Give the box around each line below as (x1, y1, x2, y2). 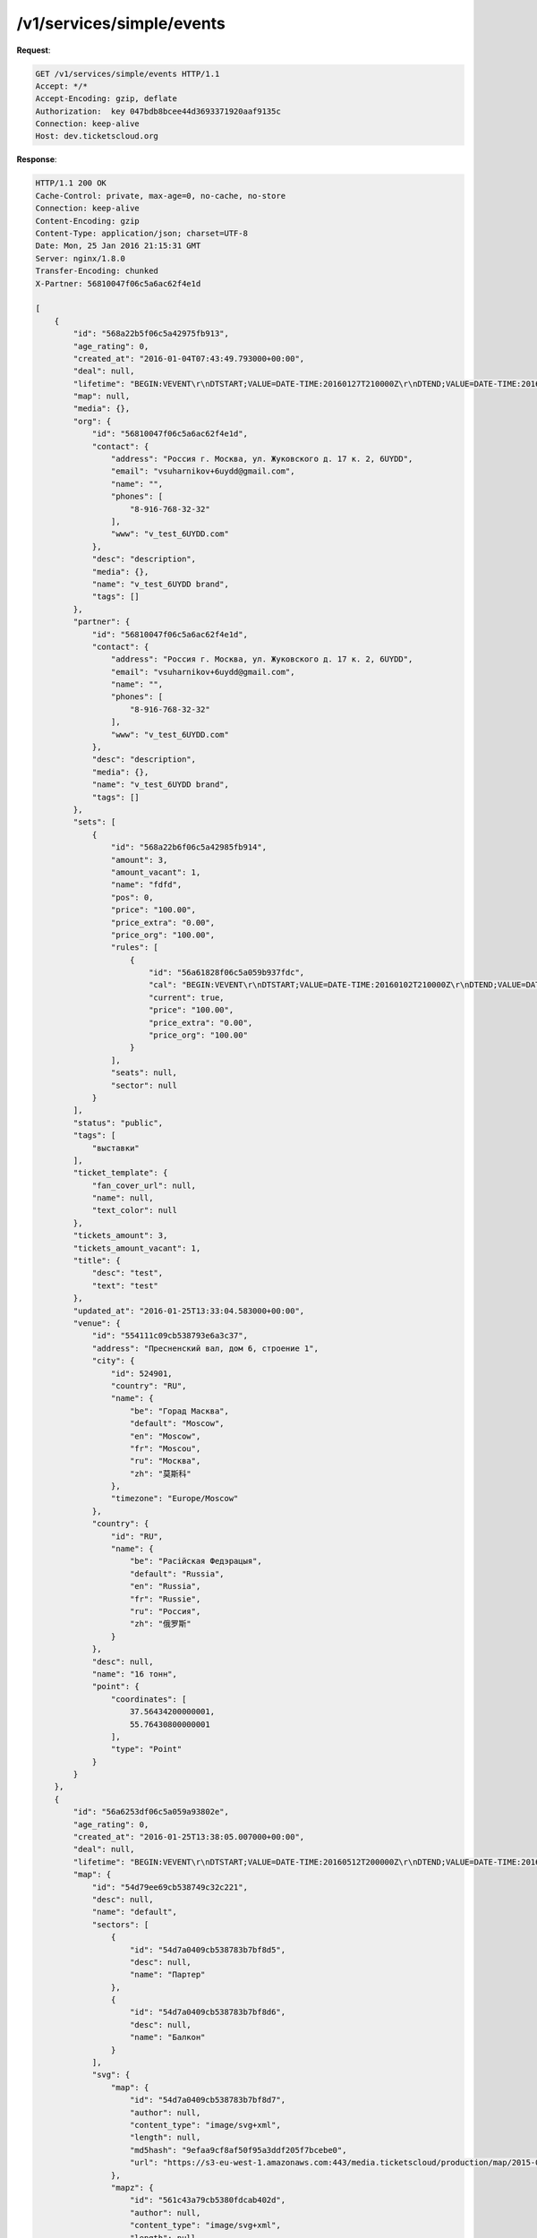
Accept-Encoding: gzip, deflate (35, 94, 178, 104)
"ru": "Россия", (130, 1606, 201, 1616)
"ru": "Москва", (130, 1456, 201, 1466)
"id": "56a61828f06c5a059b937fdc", (148, 968, 305, 978)
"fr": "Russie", (130, 1593, 201, 1604)
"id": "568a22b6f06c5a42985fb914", (110, 842, 268, 852)
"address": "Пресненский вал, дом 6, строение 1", (91, 1343, 320, 1354)
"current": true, (148, 992, 225, 1003)
